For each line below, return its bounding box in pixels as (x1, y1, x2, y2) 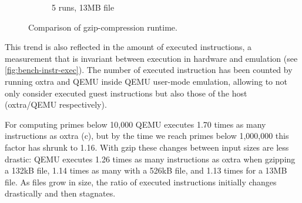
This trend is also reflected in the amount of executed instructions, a (5, 41, 252, 53)
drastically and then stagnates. (5, 187, 116, 199)
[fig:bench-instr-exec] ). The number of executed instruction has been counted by (5, 64, 293, 76)
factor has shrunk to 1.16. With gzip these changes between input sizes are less (5, 141, 289, 153)
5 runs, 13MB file (52, 1, 115, 13)
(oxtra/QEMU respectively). (5, 98, 107, 111)
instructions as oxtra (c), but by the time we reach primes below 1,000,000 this (5, 129, 289, 142)
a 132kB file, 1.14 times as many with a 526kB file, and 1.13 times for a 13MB (5, 164, 287, 177)
